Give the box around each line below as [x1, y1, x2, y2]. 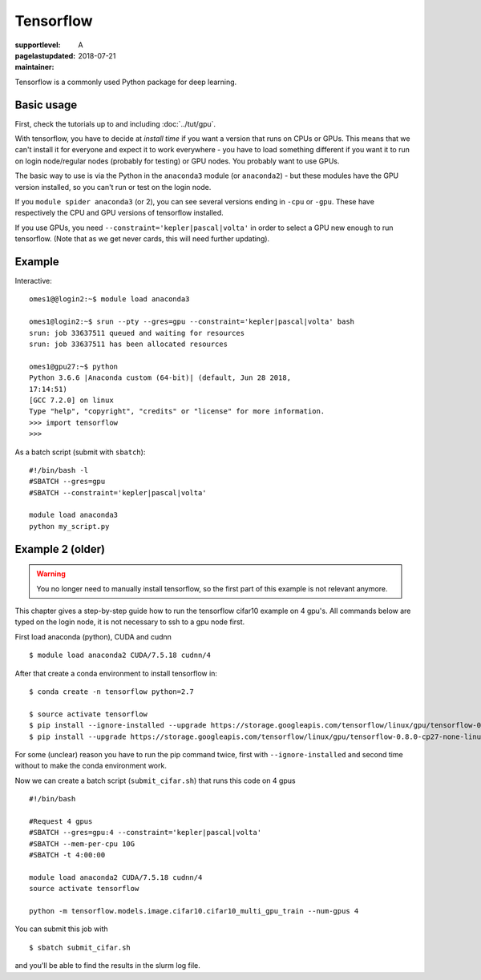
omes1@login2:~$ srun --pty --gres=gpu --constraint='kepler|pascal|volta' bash [29, 317, 355, 326]
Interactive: [14, 276, 52, 286]
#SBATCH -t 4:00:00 [29, 850, 106, 860]
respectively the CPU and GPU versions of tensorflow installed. [14, 208, 224, 218]
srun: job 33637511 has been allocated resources [29, 340, 228, 349]
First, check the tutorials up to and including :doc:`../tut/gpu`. [14, 119, 216, 128]
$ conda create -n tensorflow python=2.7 [29, 688, 194, 696]
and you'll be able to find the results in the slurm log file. [14, 961, 200, 970]
